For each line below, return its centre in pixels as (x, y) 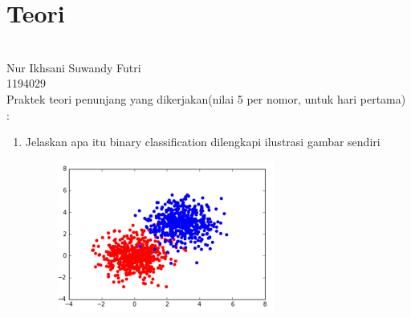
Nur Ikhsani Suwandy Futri (74, 67)
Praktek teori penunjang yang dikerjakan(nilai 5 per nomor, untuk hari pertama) (206, 98)
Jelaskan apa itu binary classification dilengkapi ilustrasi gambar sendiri (203, 142)
